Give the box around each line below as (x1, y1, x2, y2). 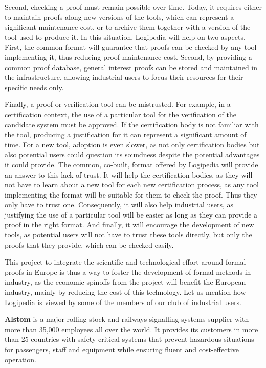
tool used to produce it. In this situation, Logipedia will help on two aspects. (5, 31, 246, 42)
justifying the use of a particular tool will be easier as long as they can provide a (5, 209, 258, 220)
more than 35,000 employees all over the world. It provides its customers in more (5, 323, 258, 334)
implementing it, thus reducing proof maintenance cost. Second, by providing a (5, 51, 252, 62)
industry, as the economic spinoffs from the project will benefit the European (5, 276, 246, 287)
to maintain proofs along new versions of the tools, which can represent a (5, 11, 234, 22)
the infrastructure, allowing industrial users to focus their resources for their (5, 72, 243, 82)
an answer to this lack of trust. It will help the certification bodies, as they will (5, 169, 253, 180)
